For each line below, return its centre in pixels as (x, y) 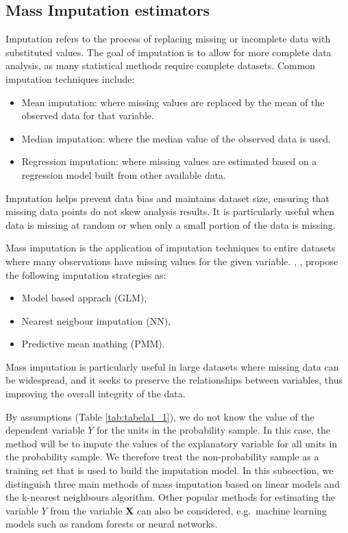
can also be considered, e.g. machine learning (232, 510)
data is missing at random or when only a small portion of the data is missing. (171, 224)
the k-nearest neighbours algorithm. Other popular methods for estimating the (171, 497)
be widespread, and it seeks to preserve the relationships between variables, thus (174, 380)
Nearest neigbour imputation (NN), (96, 320)
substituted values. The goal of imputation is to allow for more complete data (169, 52)
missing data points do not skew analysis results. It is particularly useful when (170, 211)
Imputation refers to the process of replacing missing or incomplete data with (168, 39)
